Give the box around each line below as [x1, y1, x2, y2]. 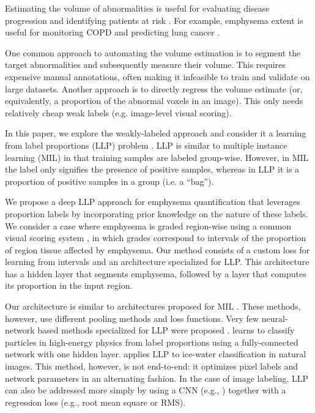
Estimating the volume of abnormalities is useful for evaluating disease [5, 2, 270, 14]
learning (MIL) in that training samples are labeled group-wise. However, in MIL [5, 151, 309, 163]
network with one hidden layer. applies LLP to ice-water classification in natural [5, 348, 306, 360]
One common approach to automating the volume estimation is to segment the [5, 46, 301, 59]
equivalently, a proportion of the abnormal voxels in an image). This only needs [5, 94, 303, 107]
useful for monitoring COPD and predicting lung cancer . [5, 26, 220, 39]
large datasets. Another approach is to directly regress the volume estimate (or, [5, 82, 303, 95]
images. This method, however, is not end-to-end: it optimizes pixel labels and [5, 360, 298, 373]
